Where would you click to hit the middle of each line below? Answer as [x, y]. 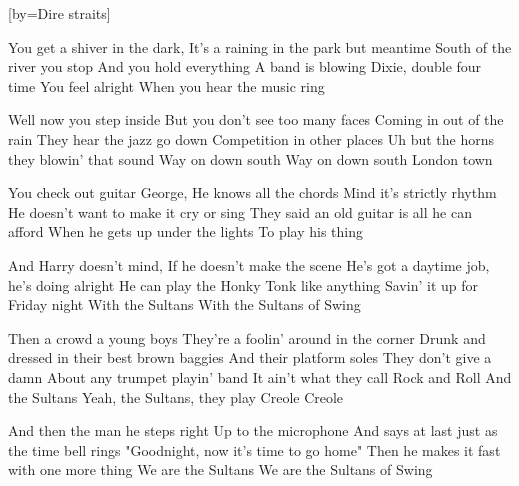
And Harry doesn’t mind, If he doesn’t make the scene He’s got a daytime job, [249, 264]
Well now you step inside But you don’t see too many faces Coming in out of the [256, 119]
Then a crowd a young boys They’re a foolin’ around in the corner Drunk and [247, 337]
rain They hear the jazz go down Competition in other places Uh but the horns [251, 138]
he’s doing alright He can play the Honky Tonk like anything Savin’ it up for [243, 284]
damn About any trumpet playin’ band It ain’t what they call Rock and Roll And [260, 376]
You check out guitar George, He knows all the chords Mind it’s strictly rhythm [252, 192]
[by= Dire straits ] [59, 13]
